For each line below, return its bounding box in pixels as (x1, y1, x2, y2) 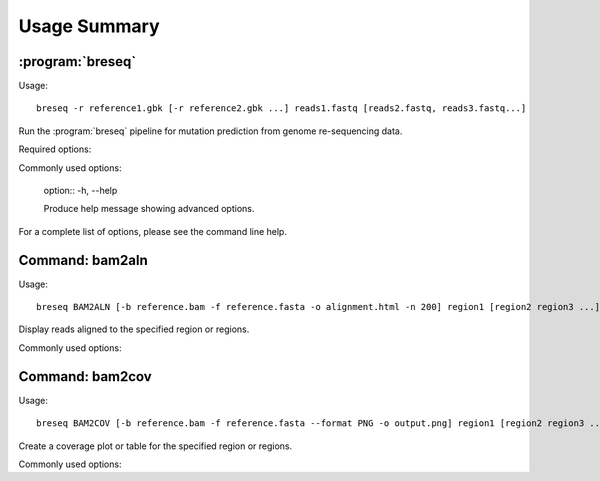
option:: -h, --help (43, 185, 118, 197)
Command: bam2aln (18, 251, 149, 269)
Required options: (18, 143, 92, 155)
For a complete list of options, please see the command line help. (18, 225, 287, 237)
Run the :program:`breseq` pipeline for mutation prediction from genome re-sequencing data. (18, 125, 403, 137)
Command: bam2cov (18, 368, 152, 385)
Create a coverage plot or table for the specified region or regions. (18, 440, 293, 452)
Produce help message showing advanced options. (43, 203, 255, 215)
